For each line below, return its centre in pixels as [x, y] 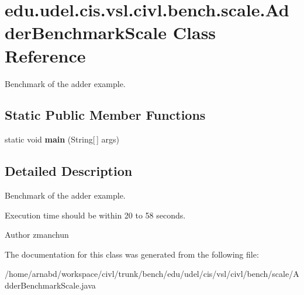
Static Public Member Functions [105, 115]
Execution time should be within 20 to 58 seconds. [95, 215]
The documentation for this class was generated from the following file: [132, 254]
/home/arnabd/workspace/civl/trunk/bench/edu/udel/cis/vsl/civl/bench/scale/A [152, 274]
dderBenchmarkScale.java [50, 285]
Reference [45, 55]
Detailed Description [69, 171]
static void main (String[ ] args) [62, 139]
